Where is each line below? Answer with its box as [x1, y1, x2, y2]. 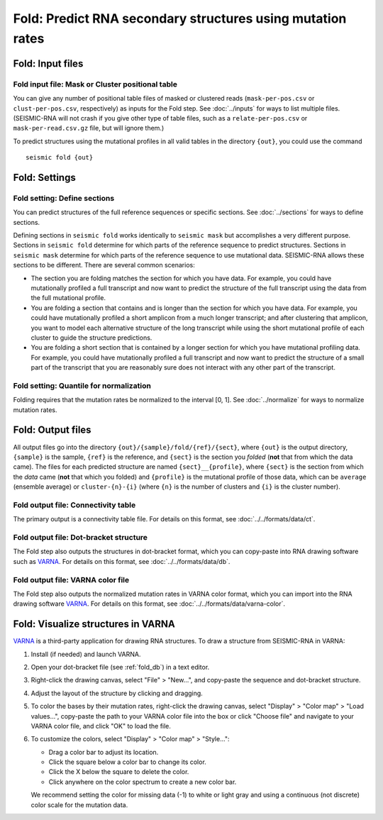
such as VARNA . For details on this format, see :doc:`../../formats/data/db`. [13, 557, 231, 565]
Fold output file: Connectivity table [13, 500, 136, 510]
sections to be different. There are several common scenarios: [13, 261, 195, 270]
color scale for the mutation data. [30, 800, 128, 809]
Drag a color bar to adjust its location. [48, 748, 159, 756]
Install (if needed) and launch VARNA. [30, 650, 141, 658]
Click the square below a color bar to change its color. [48, 758, 207, 766]
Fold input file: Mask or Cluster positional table [13, 79, 177, 89]
